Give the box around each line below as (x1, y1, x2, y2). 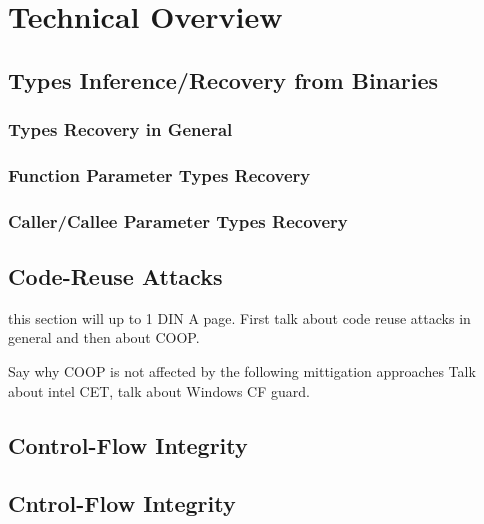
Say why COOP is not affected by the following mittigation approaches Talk (8, 361, 476, 382)
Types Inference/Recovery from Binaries (8, 64, 438, 95)
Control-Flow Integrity (8, 429, 248, 460)
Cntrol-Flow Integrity (8, 488, 236, 519)
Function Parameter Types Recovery (8, 162, 311, 187)
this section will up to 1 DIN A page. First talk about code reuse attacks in (8, 307, 471, 328)
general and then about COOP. (8, 327, 200, 348)
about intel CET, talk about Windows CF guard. (8, 380, 310, 401)
